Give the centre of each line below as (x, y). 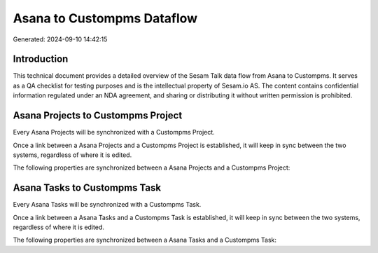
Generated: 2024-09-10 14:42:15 (60, 39)
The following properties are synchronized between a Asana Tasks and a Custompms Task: (145, 240)
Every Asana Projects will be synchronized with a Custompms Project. (114, 132)
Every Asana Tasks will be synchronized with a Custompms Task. (107, 205)
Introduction (41, 59)
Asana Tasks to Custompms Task (87, 188)
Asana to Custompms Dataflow (105, 18)
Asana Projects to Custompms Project (98, 116)
